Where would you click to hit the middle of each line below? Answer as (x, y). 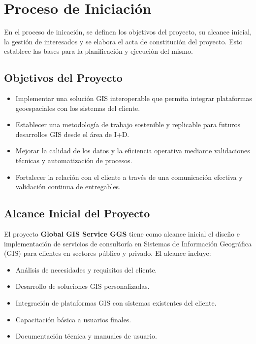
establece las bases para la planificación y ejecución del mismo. (98, 51)
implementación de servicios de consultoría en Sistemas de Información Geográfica (128, 243)
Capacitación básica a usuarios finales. (73, 319)
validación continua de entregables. (68, 187)
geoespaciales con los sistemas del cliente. (78, 108)
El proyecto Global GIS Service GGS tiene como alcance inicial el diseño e (122, 234)
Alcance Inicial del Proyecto (77, 213)
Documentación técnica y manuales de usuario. (86, 336)
